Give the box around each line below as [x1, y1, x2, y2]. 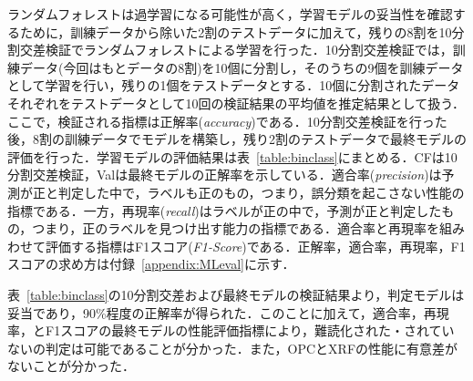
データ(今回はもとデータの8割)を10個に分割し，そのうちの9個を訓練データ [19, 57, 464, 77]
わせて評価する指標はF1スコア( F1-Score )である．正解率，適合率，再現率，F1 [7, 236, 466, 255]
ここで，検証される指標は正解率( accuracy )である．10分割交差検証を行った [7, 111, 447, 130]
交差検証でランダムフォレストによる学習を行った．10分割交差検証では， [19, 40, 453, 59]
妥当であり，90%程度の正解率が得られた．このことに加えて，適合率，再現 [7, 303, 449, 322]
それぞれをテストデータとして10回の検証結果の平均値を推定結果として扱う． [7, 93, 466, 112]
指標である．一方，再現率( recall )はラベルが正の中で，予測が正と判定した [7, 201, 442, 220]
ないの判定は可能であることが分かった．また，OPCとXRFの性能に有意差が [7, 338, 458, 357]
